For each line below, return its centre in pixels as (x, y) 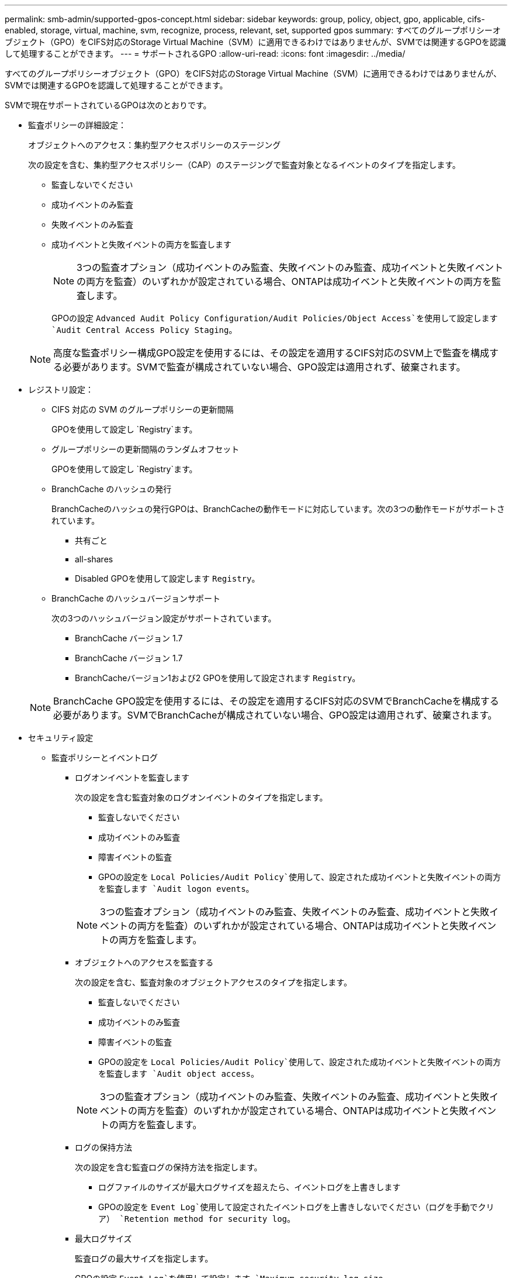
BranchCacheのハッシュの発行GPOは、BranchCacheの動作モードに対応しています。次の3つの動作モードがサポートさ (278, 509)
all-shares (94, 559)
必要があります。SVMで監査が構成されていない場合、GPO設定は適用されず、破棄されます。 (264, 367)
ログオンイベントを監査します (132, 777)
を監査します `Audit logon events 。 (176, 889)
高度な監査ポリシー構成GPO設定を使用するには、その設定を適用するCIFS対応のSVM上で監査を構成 (271, 353)
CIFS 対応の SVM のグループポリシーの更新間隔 (143, 409)
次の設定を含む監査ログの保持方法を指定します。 (169, 1167)
